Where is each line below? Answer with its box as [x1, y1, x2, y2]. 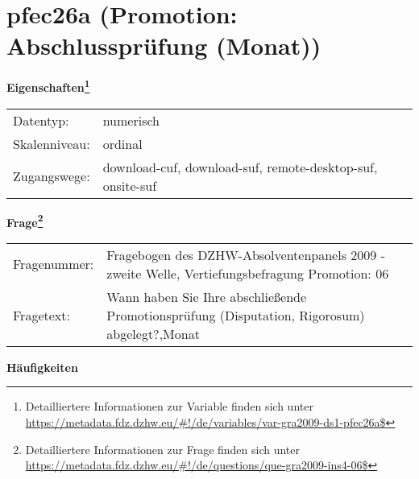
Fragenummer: [13, 254, 94, 274]
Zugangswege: [13, 167, 90, 186]
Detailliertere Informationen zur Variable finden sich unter [25, 398, 313, 415]
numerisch [102, 110, 160, 130]
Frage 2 [6, 211, 44, 230]
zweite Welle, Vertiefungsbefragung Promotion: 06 [106, 263, 389, 283]
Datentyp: [13, 110, 69, 130]
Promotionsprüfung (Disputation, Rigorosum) [106, 305, 365, 324]
